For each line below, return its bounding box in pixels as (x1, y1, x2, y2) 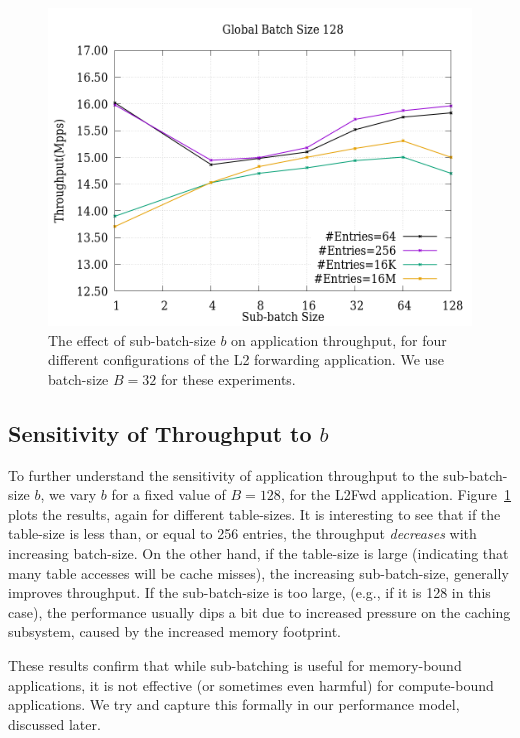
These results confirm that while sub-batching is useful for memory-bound (8, 654, 462, 675)
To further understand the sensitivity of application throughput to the (8, 464, 439, 485)
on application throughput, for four (231, 329, 447, 350)
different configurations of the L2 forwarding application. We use (48, 349, 445, 370)
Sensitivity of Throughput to (8, 417, 312, 448)
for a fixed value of (111, 484, 226, 505)
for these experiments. (160, 368, 296, 389)
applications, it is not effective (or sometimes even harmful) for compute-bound (8, 674, 494, 695)
